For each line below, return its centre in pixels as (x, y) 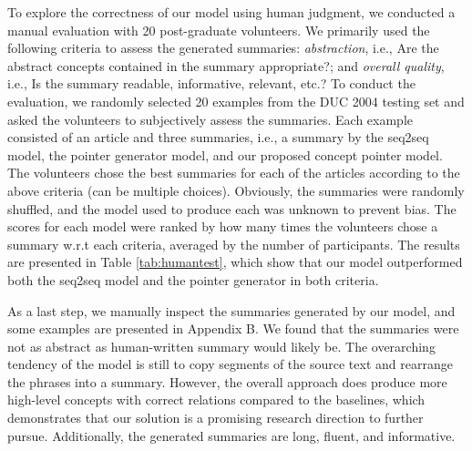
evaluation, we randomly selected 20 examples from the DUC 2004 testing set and (236, 101)
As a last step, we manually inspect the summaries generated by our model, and (231, 310)
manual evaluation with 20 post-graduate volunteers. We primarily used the (219, 30)
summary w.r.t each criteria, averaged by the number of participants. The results (234, 244)
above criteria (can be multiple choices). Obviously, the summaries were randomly (236, 190)
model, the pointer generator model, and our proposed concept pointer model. (225, 154)
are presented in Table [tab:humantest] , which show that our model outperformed (235, 262)
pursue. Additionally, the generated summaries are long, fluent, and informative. (231, 435)
